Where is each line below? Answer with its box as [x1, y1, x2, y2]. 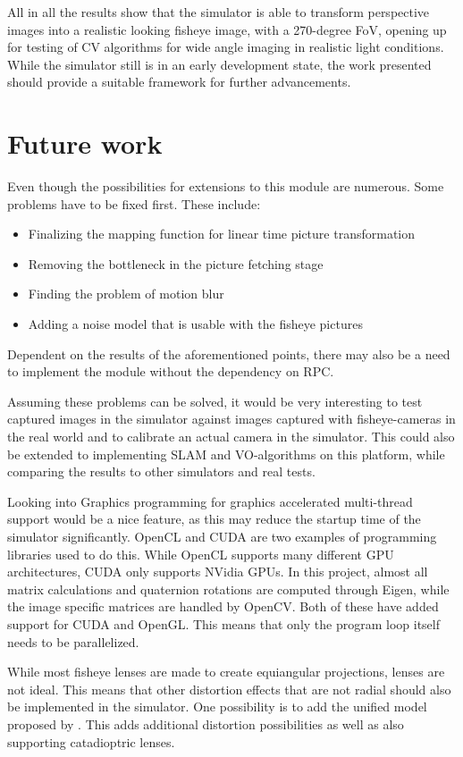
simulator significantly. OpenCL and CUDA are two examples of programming [7, 527, 437, 545]
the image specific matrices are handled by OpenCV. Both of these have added [7, 597, 439, 616]
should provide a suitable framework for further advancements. [7, 72, 351, 91]
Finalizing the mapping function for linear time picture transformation [28, 224, 416, 243]
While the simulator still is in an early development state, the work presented [7, 55, 432, 73]
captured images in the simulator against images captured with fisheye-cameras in [7, 409, 456, 428]
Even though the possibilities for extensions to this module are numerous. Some [7, 177, 444, 196]
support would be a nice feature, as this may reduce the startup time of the [7, 509, 421, 528]
